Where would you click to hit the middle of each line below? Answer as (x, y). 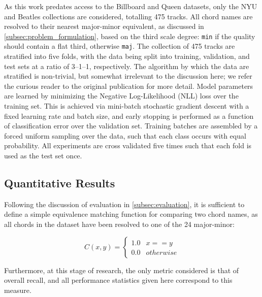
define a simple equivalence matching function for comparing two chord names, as (131, 214)
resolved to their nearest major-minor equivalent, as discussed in (104, 26)
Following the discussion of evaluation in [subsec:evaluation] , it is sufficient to (124, 204)
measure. (18, 290)
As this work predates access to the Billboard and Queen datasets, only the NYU (131, 6)
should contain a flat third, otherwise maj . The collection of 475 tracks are (120, 46)
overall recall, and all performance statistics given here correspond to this (118, 280)
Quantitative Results (60, 183)
